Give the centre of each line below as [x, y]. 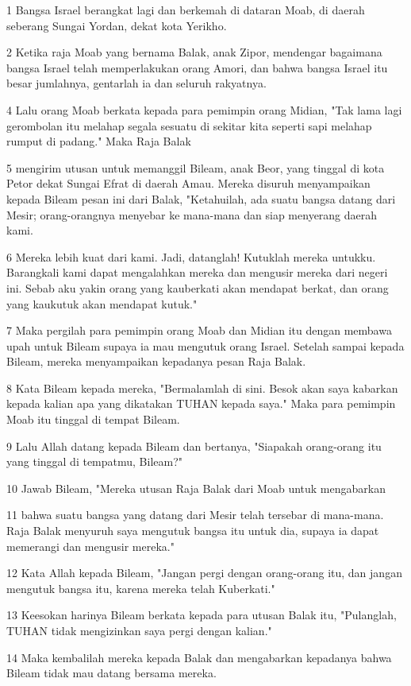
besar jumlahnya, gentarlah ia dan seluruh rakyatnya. [136, 83]
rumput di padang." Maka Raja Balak [99, 141]
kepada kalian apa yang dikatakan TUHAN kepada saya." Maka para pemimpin [201, 403]
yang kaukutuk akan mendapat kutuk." [102, 303]
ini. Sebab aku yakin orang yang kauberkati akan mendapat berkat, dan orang [198, 287]
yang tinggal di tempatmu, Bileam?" [95, 461]
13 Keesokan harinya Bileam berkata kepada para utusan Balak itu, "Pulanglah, [202, 615]
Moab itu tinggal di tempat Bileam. [93, 419]
